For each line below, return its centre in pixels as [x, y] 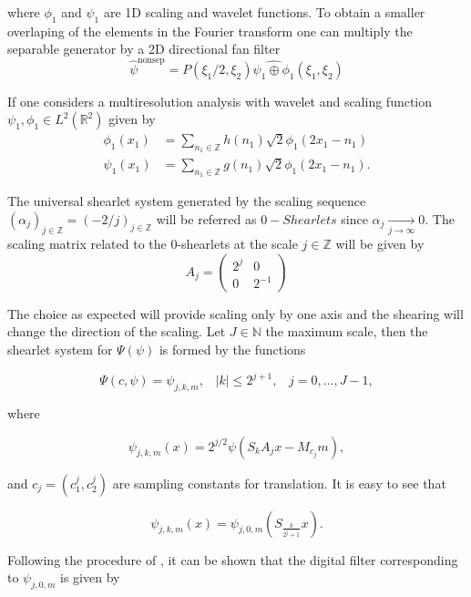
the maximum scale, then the [347, 331]
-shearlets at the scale [237, 244]
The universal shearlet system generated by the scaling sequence [187, 201]
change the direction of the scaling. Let [117, 331]
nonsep [151, 60]
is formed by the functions [232, 350]
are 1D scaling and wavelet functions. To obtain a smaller [264, 12]
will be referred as [206, 218]
